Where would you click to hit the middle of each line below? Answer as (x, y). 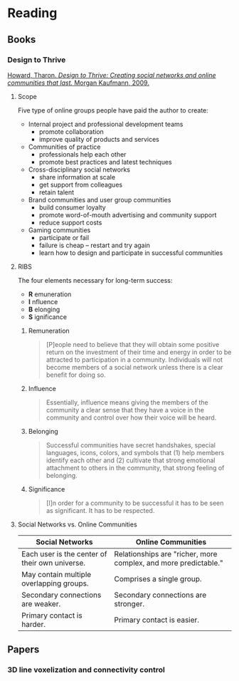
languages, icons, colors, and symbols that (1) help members (135, 452)
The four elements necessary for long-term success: (95, 280)
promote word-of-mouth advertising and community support (128, 214)
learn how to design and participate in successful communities (131, 253)
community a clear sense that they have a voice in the (125, 410)
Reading (32, 13)
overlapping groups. (55, 583)
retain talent (57, 192)
